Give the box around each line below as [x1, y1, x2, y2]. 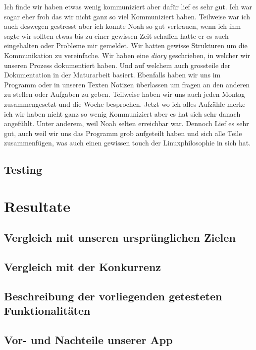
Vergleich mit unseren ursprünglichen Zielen [4, 230, 236, 245]
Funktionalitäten [4, 303, 91, 318]
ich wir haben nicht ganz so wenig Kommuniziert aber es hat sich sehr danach [4, 108, 241, 119]
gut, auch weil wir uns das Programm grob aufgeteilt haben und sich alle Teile [4, 128, 242, 138]
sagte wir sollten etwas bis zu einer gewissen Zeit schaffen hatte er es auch [4, 30, 229, 41]
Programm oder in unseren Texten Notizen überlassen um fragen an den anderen [4, 79, 250, 89]
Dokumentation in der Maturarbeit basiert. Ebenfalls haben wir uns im [4, 70, 221, 80]
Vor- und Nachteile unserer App [4, 332, 173, 348]
